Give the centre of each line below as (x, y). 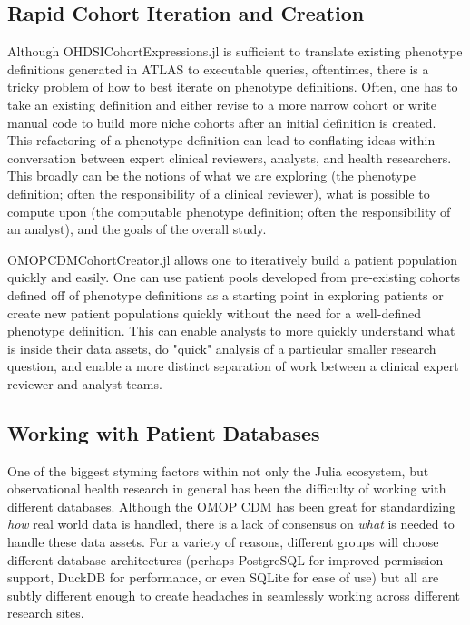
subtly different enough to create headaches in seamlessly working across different (234, 595)
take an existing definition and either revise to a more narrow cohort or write (222, 104)
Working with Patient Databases (164, 432)
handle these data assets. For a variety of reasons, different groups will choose (223, 542)
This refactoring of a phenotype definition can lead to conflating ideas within (221, 140)
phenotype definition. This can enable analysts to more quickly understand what (231, 331)
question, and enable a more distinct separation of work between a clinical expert (233, 366)
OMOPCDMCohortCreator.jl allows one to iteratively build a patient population (233, 259)
